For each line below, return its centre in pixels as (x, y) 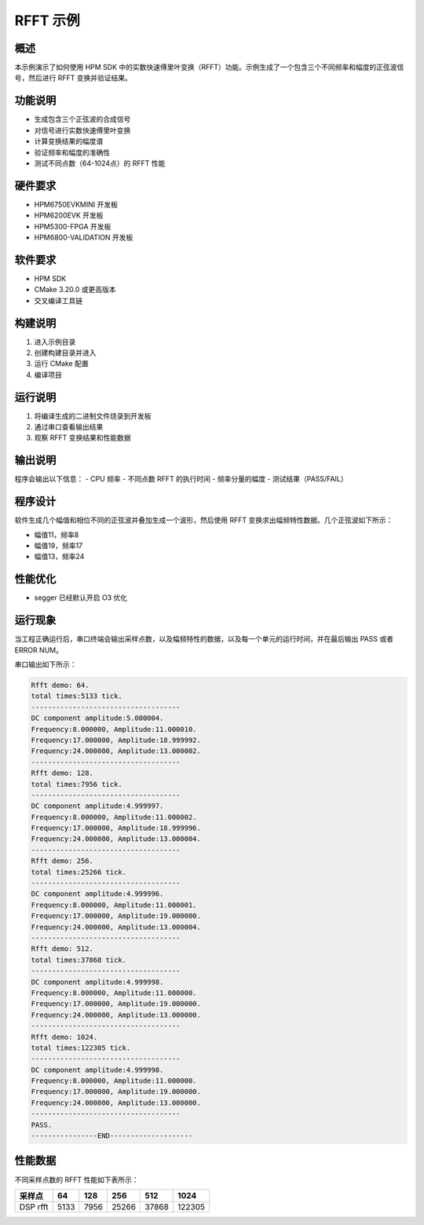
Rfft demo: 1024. (64, 1037)
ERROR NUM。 (38, 650)
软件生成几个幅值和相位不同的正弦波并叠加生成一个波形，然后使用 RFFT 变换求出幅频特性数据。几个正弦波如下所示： (204, 520)
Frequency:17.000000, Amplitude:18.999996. (116, 828)
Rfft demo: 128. (62, 773)
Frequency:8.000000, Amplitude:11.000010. (114, 729)
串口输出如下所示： (46, 664)
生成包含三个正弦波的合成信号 (82, 119)
